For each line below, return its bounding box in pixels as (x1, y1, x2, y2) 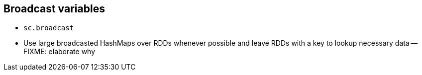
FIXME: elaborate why (23, 47, 96, 56)
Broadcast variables (3, 2, 105, 15)
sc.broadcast (23, 24, 74, 32)
